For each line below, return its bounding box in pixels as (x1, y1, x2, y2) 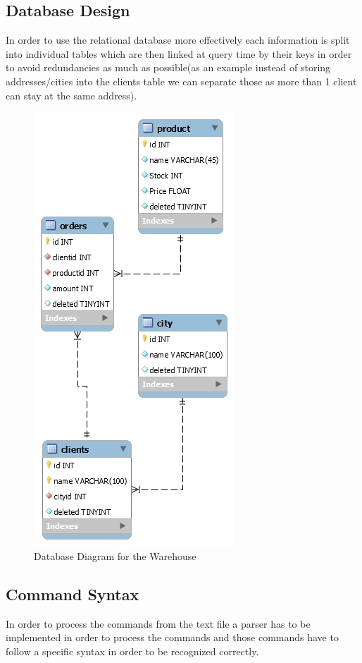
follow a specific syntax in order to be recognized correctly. (6, 643, 259, 658)
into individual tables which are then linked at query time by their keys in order (6, 46, 352, 61)
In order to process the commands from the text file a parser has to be (6, 616, 311, 631)
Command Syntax (6, 583, 139, 604)
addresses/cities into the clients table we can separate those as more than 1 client (6, 73, 357, 88)
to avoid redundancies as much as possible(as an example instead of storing (6, 60, 331, 75)
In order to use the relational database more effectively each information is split (6, 32, 350, 47)
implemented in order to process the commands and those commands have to (6, 630, 339, 645)
